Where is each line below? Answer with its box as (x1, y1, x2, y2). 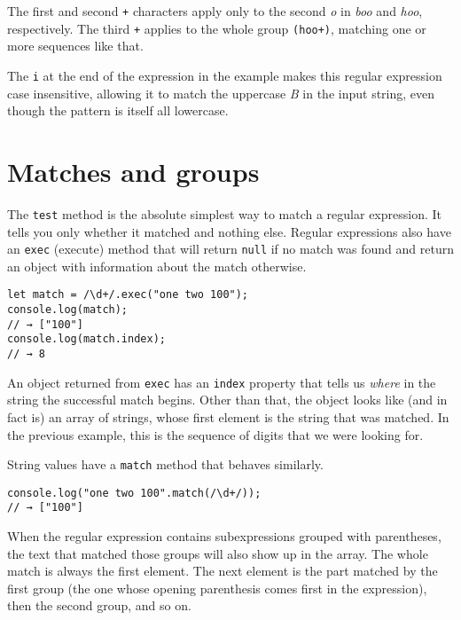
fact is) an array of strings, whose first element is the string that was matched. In (7, 407, 449, 426)
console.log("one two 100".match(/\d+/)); (7, 486, 262, 499)
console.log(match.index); (7, 333, 166, 346)
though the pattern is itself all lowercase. (7, 101, 229, 120)
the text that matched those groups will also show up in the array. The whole (7, 544, 428, 562)
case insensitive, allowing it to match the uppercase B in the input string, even (7, 83, 435, 102)
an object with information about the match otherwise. (7, 256, 307, 275)
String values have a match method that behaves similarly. (7, 455, 324, 474)
